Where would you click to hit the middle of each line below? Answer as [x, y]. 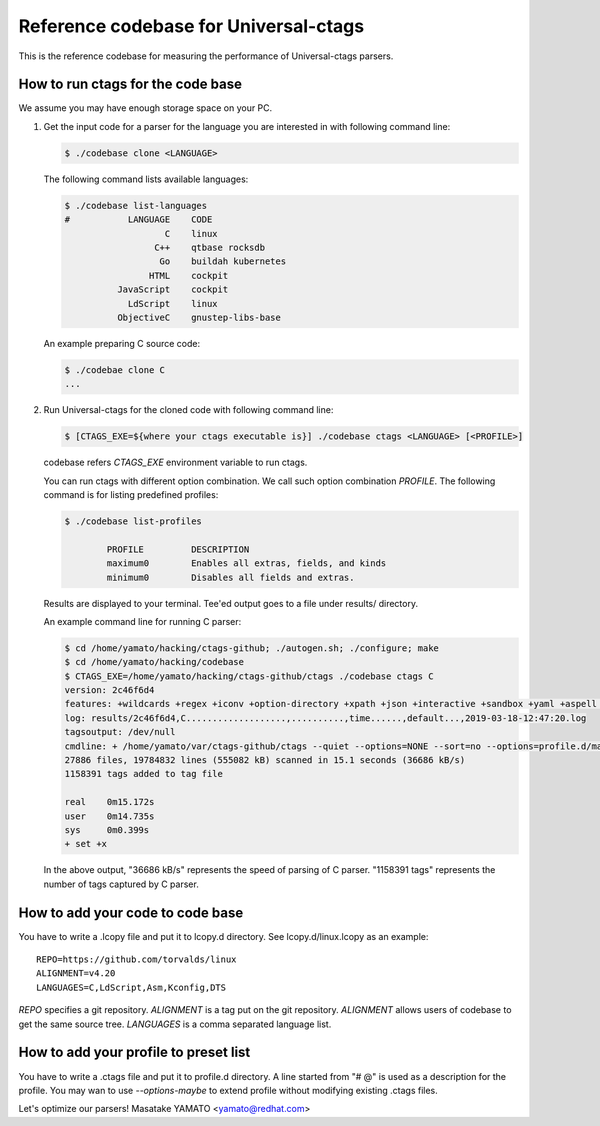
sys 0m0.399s [107, 830]
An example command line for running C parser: [142, 621]
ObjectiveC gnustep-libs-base [199, 317]
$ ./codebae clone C [114, 369]
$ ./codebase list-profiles [133, 521]
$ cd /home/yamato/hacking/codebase [154, 662]
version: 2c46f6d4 [109, 690]
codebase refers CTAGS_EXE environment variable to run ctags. [175, 462]
